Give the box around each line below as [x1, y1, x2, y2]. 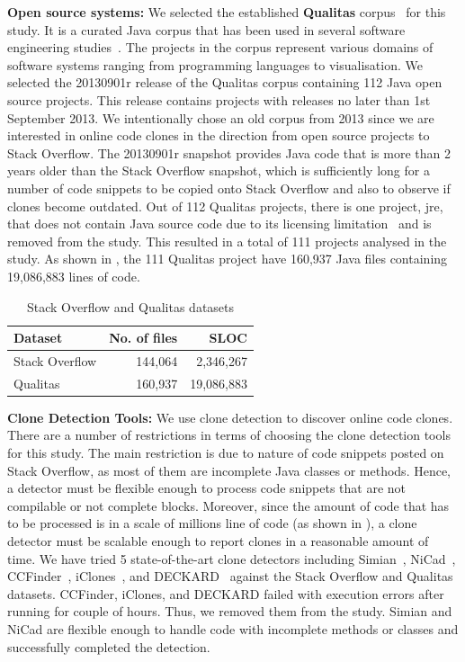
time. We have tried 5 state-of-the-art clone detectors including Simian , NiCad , [7, 549, 456, 568]
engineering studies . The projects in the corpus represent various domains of [7, 38, 434, 57]
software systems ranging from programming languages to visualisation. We [7, 55, 423, 74]
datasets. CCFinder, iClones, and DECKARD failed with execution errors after [7, 584, 444, 603]
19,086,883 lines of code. [7, 266, 140, 285]
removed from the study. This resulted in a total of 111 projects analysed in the [7, 231, 447, 250]
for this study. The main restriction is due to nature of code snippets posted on [7, 443, 444, 462]
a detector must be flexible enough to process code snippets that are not [7, 479, 407, 497]
